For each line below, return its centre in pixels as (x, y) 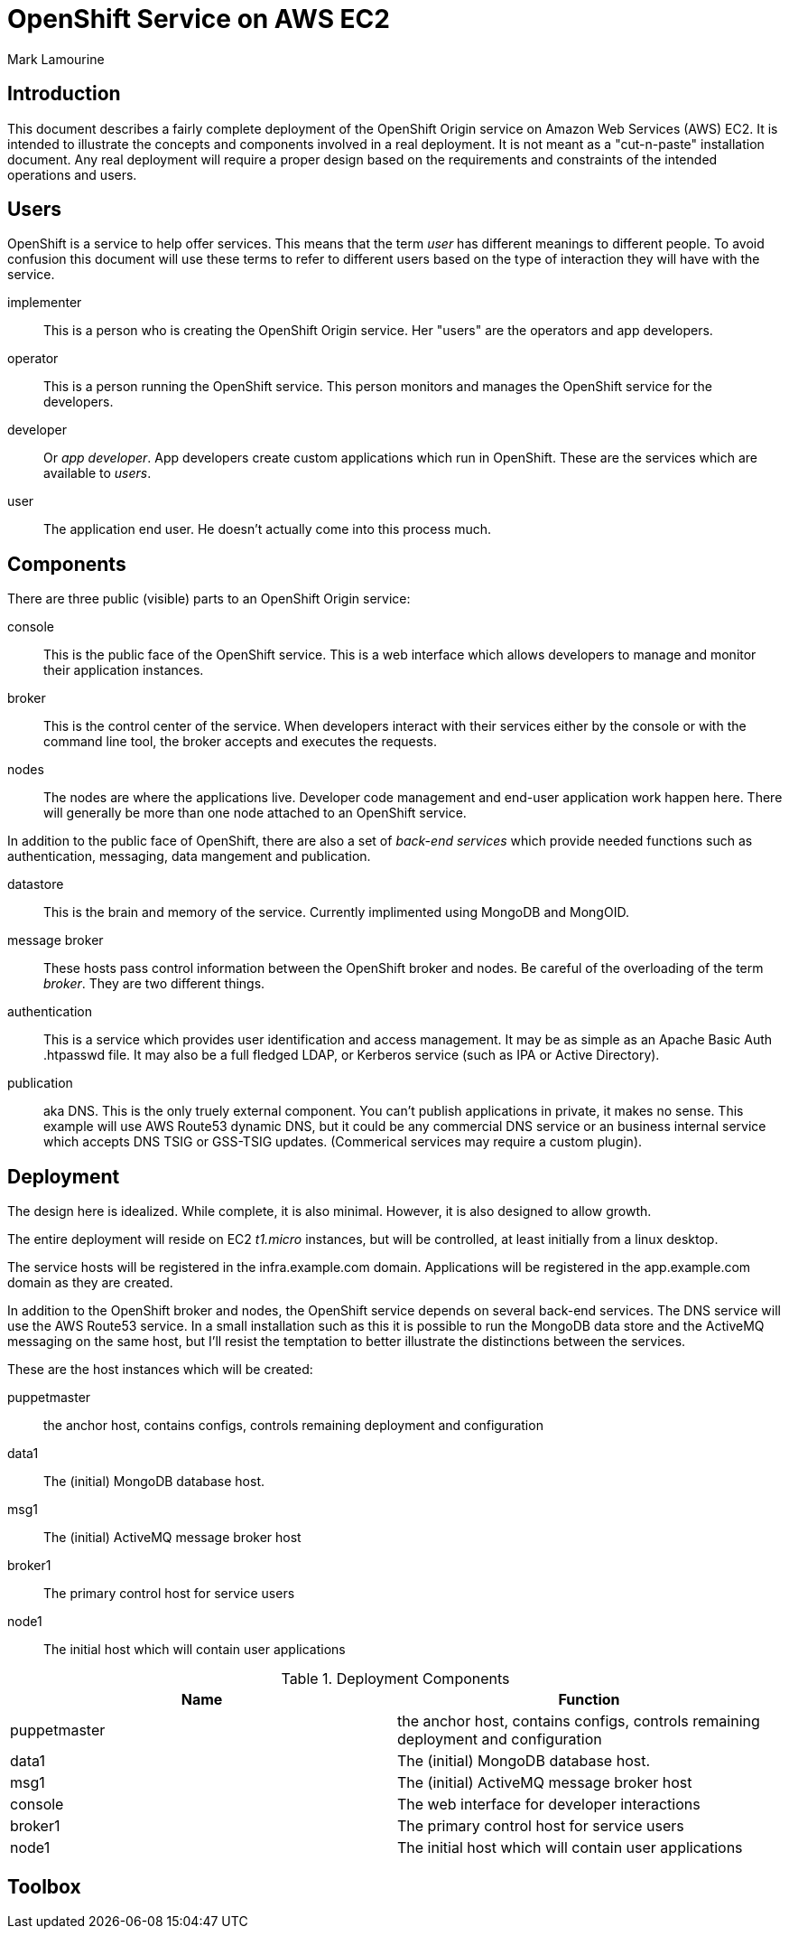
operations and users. (72, 174)
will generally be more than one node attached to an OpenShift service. (255, 813)
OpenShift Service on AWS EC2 (199, 19)
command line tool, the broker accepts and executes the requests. (240, 742)
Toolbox (44, 1886)
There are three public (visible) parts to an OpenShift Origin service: (209, 599)
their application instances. (124, 670)
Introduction (64, 94)
